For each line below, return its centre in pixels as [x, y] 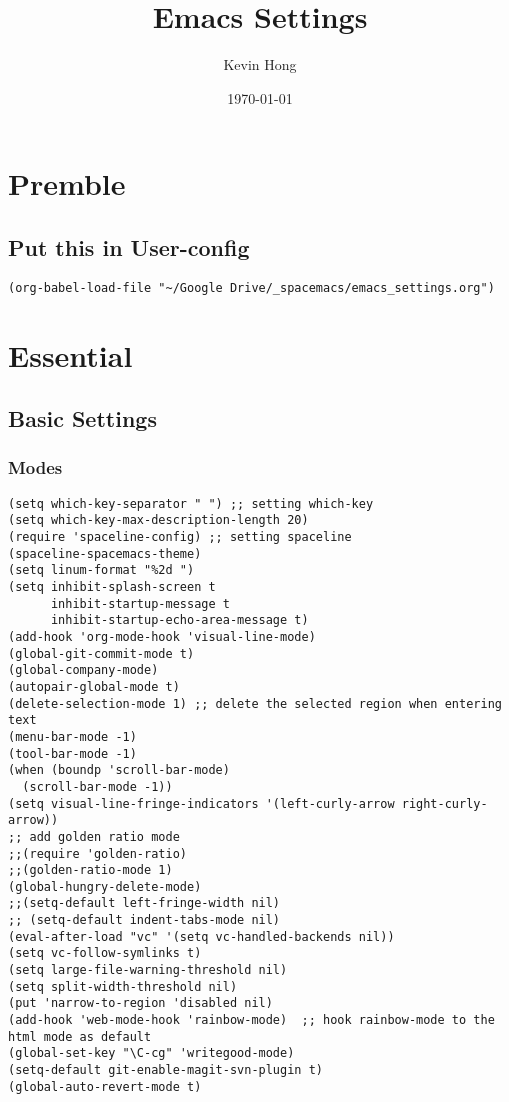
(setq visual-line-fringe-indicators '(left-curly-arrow [201, 803]
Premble [67, 183]
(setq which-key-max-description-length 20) [158, 520]
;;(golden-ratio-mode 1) [90, 870]
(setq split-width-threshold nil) [123, 986]
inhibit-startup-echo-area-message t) [179, 620]
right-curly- [444, 803]
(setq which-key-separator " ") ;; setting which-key [191, 503]
